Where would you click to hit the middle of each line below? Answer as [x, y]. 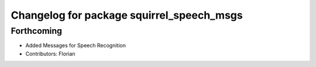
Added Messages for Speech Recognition [75, 45]
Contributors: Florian [50, 54]
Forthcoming [37, 31]
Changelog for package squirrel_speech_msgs [127, 15]
